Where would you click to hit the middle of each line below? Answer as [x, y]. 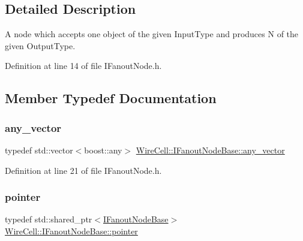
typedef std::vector [39, 150]
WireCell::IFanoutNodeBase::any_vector [210, 150]
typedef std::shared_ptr [49, 219]
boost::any [103, 150]
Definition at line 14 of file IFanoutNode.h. [83, 66]
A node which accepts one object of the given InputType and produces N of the [152, 34]
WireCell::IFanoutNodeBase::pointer [71, 231]
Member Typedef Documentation [111, 98]
